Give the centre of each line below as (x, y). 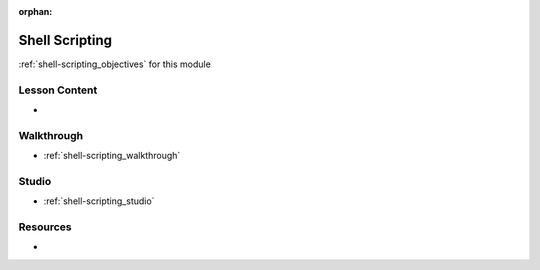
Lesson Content (58, 90)
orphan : (35, 11)
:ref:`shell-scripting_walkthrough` (112, 156)
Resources (45, 227)
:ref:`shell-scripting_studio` (99, 201)
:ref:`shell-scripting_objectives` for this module (115, 64)
